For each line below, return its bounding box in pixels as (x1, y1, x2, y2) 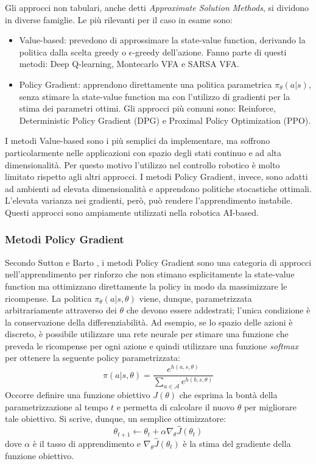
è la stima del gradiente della (183, 437, 291, 449)
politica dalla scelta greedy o (19, 45, 126, 58)
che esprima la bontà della (179, 388, 278, 401)
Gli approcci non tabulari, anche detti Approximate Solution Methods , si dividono (5, 1, 309, 13)
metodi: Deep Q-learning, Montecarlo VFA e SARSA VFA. (19, 57, 239, 70)
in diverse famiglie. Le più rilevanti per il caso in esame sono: (5, 13, 233, 26)
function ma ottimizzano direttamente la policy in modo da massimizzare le (5, 279, 287, 292)
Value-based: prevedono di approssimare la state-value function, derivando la (19, 34, 306, 46)
